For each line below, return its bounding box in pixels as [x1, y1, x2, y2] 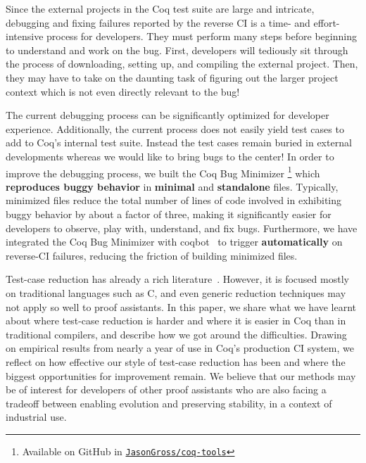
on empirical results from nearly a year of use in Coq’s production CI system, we [6, 341, 354, 355]
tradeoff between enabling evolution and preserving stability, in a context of [6, 395, 332, 410]
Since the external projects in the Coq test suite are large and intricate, [6, 1, 315, 15]
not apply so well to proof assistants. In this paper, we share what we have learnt [6, 299, 357, 314]
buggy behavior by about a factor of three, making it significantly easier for [6, 206, 332, 221]
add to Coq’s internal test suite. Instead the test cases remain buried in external [6, 135, 352, 150]
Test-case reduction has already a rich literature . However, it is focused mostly [6, 272, 349, 286]
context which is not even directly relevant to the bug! [6, 84, 240, 99]
